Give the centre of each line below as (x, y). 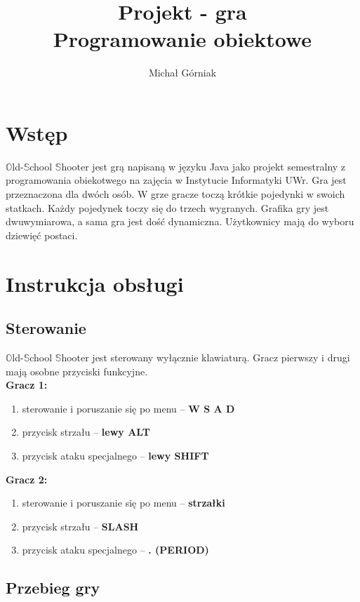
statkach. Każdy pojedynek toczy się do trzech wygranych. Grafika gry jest (167, 207)
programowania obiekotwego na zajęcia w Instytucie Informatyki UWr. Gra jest (176, 180)
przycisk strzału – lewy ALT (86, 432)
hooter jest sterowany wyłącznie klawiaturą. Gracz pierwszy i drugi (206, 357)
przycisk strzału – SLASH (80, 526)
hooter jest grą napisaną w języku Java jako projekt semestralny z (204, 166)
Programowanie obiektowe (182, 39)
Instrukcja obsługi (95, 283)
